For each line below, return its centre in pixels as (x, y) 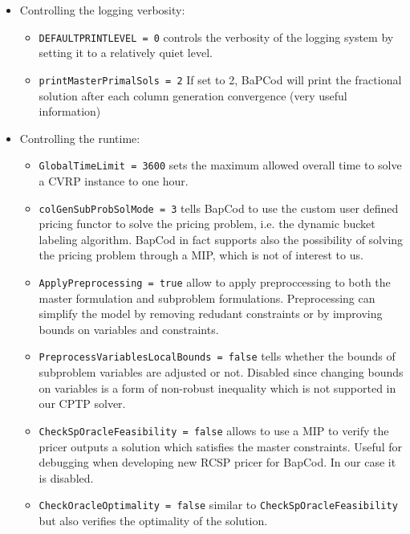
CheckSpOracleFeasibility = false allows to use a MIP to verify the (214, 430)
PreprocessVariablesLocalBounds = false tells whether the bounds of (217, 356)
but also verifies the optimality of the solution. (153, 520)
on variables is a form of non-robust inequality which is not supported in (217, 387)
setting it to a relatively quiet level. (126, 53)
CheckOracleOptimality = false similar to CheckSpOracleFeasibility (218, 505)
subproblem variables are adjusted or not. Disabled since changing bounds (221, 372)
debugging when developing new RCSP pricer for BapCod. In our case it (217, 462)
